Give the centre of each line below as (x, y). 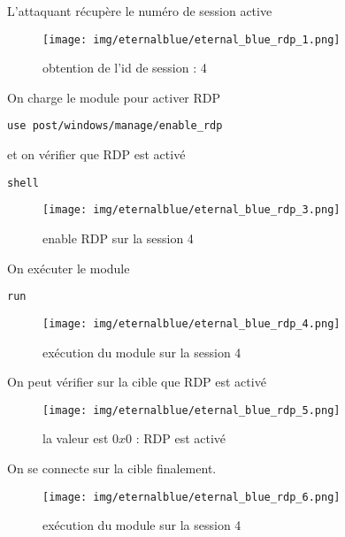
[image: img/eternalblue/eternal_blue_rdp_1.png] (192, 39)
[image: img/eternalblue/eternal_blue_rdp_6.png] (192, 497)
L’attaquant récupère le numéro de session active (140, 11)
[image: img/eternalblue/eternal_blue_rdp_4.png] (192, 323)
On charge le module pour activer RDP (114, 97)
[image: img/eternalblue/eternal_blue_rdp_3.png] (192, 210)
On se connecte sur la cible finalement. (112, 468)
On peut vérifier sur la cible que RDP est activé (137, 382)
